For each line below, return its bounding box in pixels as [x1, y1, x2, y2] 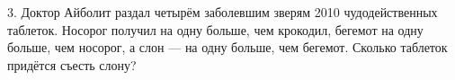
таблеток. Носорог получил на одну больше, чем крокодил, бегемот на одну [7, 20, 424, 39]
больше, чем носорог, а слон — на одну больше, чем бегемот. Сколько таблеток [7, 38, 448, 57]
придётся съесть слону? [7, 55, 137, 74]
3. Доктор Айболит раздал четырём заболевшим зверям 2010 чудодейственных [7, 3, 438, 21]
